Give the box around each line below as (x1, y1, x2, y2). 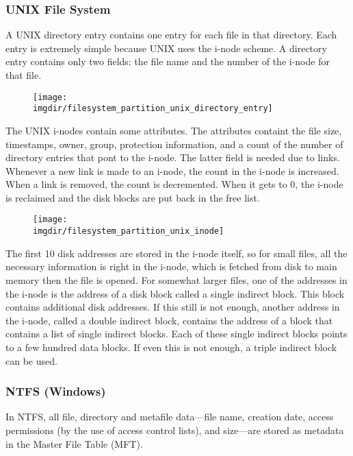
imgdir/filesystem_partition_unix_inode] (33, 226, 224, 237)
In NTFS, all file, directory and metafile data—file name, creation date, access (5, 409, 334, 424)
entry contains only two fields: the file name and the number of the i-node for (5, 54, 330, 69)
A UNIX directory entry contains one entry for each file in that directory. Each (5, 27, 337, 42)
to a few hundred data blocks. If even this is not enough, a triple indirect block (5, 339, 337, 354)
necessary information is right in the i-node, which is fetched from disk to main (5, 259, 337, 274)
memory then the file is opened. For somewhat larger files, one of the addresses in (5, 272, 348, 287)
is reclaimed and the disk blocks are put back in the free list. (5, 190, 260, 204)
